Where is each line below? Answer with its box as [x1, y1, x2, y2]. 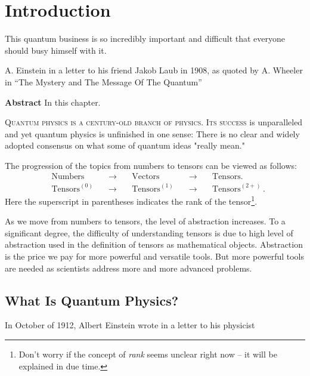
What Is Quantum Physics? [5, 291, 179, 309]
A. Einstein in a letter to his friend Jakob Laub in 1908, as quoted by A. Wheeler [5, 64, 303, 76]
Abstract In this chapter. [5, 95, 101, 108]
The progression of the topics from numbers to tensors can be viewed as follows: [5, 159, 297, 171]
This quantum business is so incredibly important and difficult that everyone [5, 32, 285, 45]
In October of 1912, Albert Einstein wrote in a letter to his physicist [5, 319, 255, 331]
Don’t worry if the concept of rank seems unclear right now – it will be [18, 347, 277, 360]
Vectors [132, 172, 160, 181]
